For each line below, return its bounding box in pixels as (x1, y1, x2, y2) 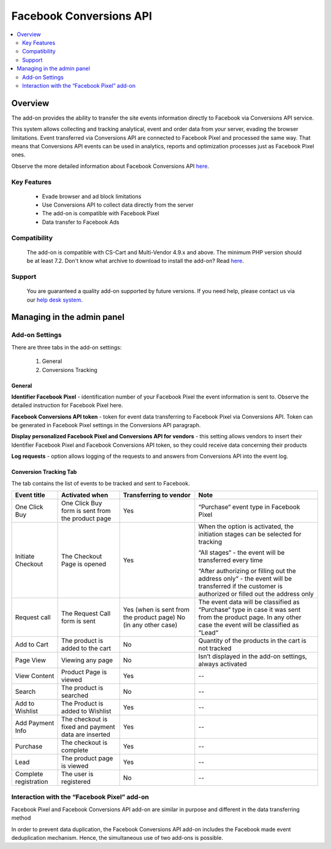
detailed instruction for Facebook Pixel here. (11, 402, 123, 409)
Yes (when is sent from (123, 606, 190, 614)
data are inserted (61, 730, 110, 739)
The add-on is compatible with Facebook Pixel (42, 210, 159, 217)
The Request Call (61, 609, 111, 618)
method (11, 814, 31, 821)
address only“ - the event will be (198, 574, 292, 583)
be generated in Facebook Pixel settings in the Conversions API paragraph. (11, 422, 201, 429)
